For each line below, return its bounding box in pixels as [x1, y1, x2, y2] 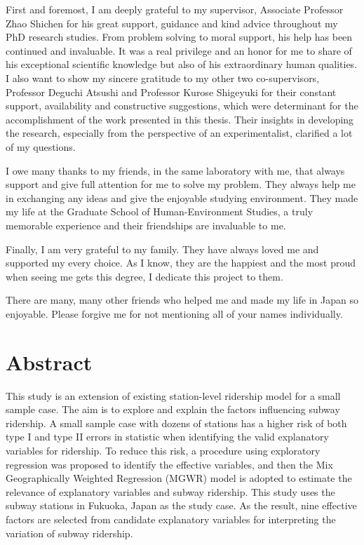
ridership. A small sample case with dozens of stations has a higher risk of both [6, 415, 347, 430]
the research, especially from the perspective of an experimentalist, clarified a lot [6, 126, 353, 140]
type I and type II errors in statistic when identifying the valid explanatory [6, 429, 329, 444]
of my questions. [6, 139, 76, 154]
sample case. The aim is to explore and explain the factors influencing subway [6, 402, 340, 417]
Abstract [6, 347, 93, 376]
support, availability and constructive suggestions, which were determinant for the [6, 98, 358, 113]
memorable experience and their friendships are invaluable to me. [6, 217, 286, 232]
